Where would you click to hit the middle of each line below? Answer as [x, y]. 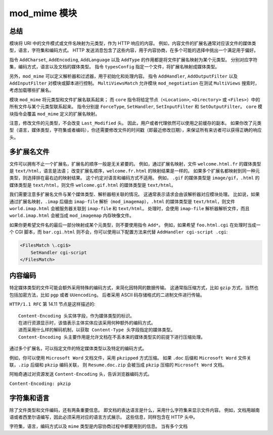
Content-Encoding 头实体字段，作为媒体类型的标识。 [77, 316]
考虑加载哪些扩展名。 [32, 90]
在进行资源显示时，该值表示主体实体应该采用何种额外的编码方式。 [87, 323]
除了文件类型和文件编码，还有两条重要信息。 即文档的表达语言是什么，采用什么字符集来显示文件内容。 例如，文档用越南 [134, 410]
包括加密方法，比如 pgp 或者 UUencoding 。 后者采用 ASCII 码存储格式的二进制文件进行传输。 [107, 295]
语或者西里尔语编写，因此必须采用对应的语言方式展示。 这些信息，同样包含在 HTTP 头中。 [104, 417]
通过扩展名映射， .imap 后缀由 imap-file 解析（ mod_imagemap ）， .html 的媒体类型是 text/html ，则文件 [122, 201]
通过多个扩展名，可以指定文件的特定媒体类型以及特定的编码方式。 [78, 348]
